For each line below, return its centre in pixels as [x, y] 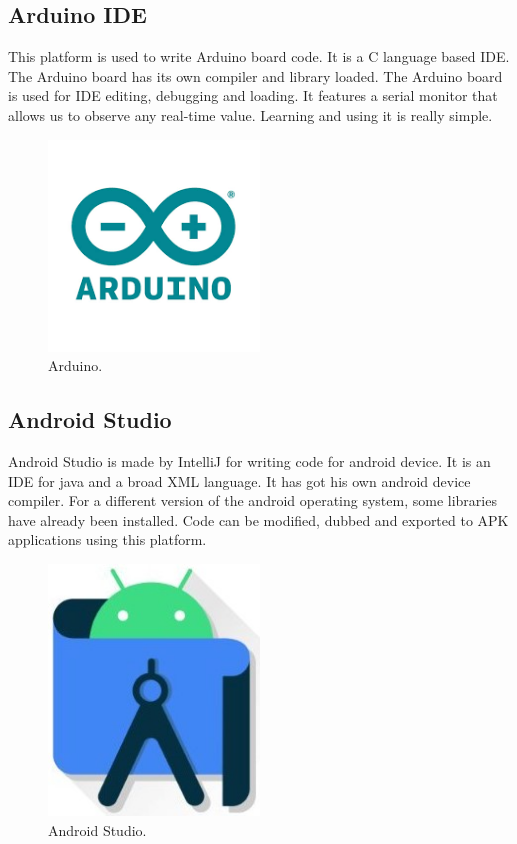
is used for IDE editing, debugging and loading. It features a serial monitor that [253, 95]
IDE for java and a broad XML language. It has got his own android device [239, 480]
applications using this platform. [107, 539]
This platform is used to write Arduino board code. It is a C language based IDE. [259, 56]
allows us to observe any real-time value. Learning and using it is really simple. [250, 114]
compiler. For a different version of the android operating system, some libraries [252, 500]
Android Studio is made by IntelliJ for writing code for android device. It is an [249, 460]
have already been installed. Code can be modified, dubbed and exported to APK [258, 519]
